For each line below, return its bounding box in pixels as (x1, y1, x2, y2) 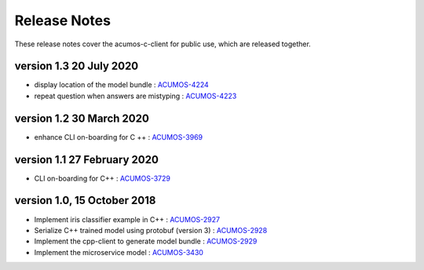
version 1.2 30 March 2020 (14, 111, 149, 125)
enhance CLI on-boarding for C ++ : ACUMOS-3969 (34, 132, 203, 141)
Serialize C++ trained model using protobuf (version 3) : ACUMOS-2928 (34, 225, 268, 235)
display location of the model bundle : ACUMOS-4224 (34, 80, 210, 89)
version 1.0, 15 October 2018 (14, 194, 156, 207)
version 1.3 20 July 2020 (14, 60, 139, 73)
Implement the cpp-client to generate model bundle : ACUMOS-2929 (34, 236, 258, 246)
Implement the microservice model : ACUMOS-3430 (34, 247, 204, 257)
